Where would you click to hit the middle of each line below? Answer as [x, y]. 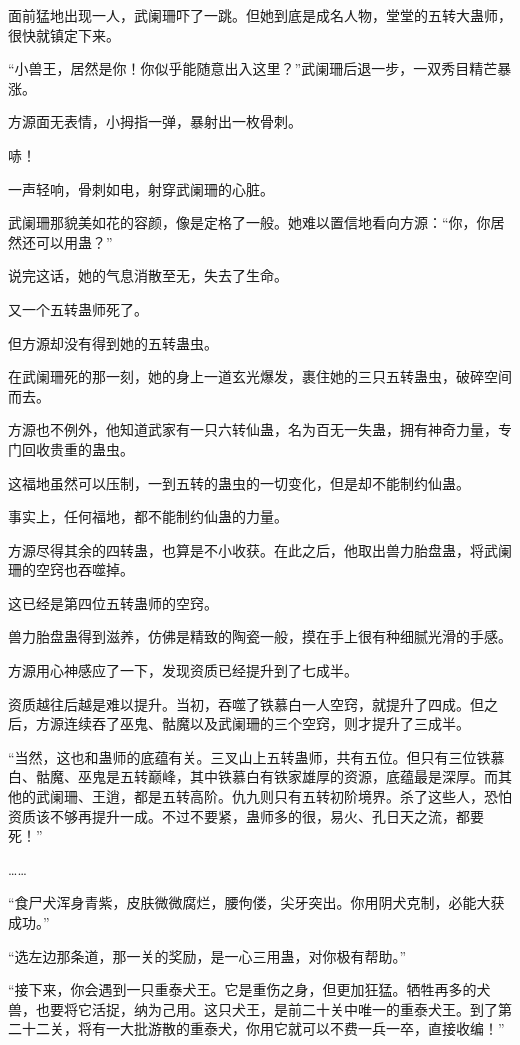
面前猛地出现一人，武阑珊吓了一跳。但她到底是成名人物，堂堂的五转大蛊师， [260, 15]
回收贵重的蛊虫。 [77, 448]
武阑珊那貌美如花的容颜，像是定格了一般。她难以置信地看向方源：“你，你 [249, 222]
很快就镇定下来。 [64, 34]
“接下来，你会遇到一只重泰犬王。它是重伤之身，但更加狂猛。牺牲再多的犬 [249, 989]
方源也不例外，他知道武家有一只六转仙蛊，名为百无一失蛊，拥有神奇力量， [253, 429]
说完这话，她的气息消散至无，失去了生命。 [148, 275]
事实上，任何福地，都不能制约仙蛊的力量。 [148, 516]
